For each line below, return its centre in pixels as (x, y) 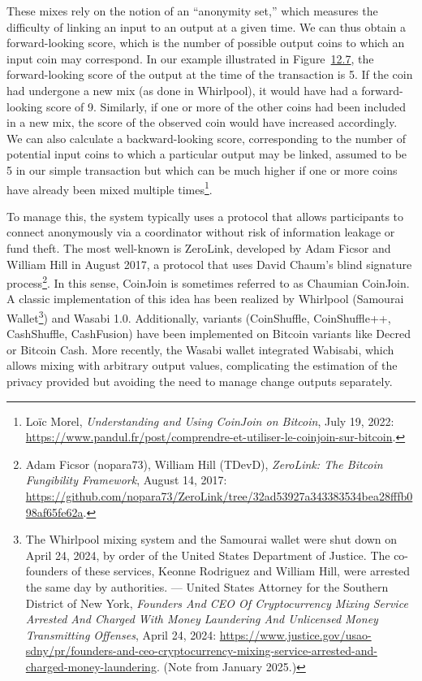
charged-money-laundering (91, 666)
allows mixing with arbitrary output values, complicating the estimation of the (202, 365)
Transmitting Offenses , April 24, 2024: (121, 634)
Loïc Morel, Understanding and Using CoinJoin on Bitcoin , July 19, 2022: (210, 421)
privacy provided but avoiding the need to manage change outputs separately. (200, 382)
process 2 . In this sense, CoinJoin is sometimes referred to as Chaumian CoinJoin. (208, 282)
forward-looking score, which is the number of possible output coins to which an (206, 43)
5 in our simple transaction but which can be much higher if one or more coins (202, 169)
